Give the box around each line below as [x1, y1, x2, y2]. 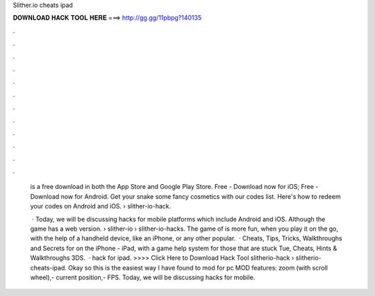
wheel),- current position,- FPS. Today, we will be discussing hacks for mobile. [30, 273, 256, 281]
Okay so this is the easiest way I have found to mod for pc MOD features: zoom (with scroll [68, 263, 328, 272]
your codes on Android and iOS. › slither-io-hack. [30, 202, 172, 211]
